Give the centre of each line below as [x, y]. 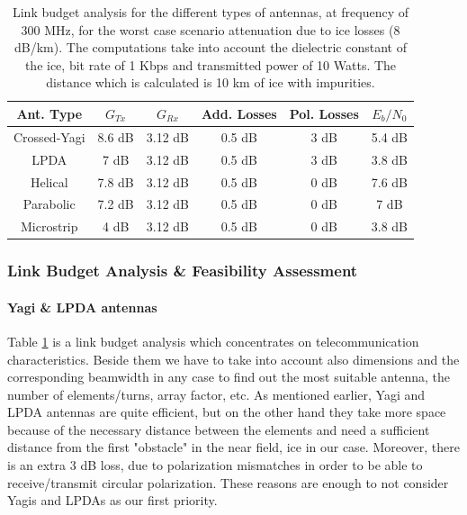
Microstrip [49, 226]
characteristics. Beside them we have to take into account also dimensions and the [233, 359]
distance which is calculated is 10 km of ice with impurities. [211, 82]
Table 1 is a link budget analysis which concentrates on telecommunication [213, 341]
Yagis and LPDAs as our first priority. [112, 500]
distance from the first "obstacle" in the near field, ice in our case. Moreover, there [233, 447]
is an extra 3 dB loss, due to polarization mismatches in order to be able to [215, 465]
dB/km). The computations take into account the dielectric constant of [211, 47]
